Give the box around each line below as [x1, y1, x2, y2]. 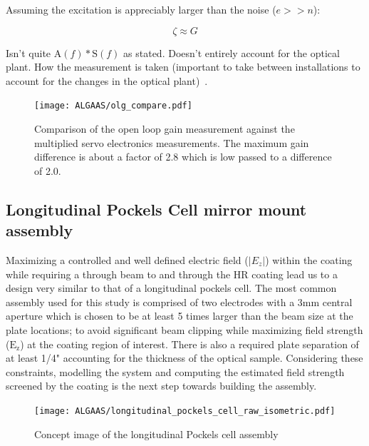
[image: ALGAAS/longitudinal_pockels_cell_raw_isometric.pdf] [34, 405, 336, 416]
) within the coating [265, 253, 353, 267]
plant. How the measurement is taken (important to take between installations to [6, 59, 360, 74]
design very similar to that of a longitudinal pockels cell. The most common [6, 280, 337, 295]
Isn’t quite [6, 45, 51, 60]
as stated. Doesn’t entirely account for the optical [123, 45, 340, 60]
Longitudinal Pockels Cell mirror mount [6, 198, 307, 220]
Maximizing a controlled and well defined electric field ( [6, 253, 249, 267]
